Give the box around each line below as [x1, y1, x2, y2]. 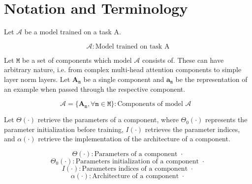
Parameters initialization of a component [75, 158, 199, 165]
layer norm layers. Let [4, 74, 70, 84]
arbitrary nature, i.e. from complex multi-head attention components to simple [4, 64, 242, 75]
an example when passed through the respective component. [4, 83, 186, 94]
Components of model [117, 101, 183, 108]
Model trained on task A [95, 43, 170, 50]
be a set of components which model [22, 54, 132, 65]
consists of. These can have [142, 54, 224, 65]
